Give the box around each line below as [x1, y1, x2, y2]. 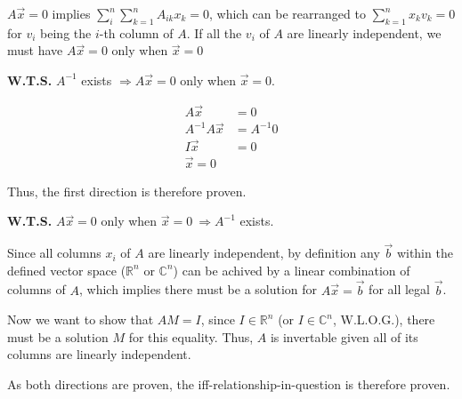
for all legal [369, 280, 430, 299]
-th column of [99, 23, 174, 42]
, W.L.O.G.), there [333, 310, 435, 329]
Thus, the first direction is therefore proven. [7, 181, 247, 200]
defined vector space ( [7, 260, 126, 279]
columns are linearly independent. [7, 345, 191, 363]
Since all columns [7, 243, 101, 262]
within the [396, 243, 453, 262]
